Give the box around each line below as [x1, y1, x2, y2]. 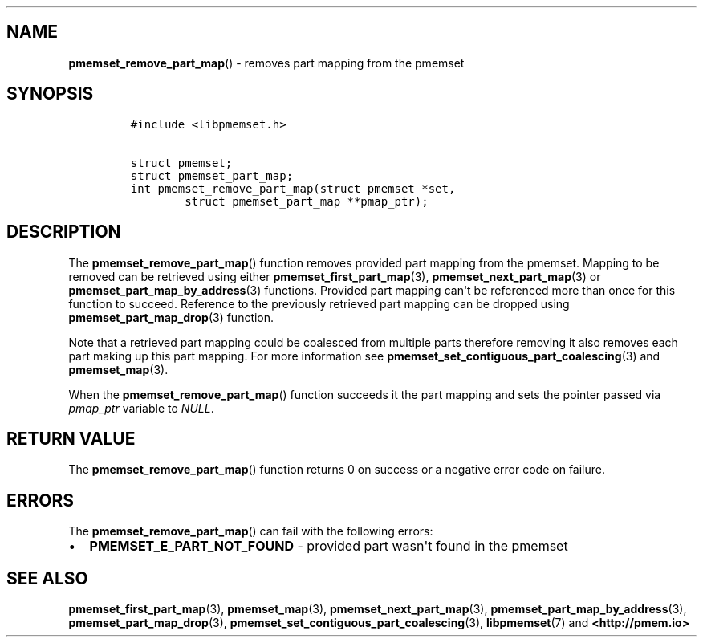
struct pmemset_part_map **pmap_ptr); [185, 194, 429, 208]
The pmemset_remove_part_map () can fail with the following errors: [68, 524, 433, 539]
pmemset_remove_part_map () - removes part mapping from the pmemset [68, 55, 465, 70]
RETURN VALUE [6, 428, 136, 449]
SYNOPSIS [6, 83, 94, 104]
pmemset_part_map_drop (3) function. [68, 310, 274, 324]
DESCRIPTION [6, 222, 121, 242]
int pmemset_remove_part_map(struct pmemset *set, [130, 181, 456, 195]
